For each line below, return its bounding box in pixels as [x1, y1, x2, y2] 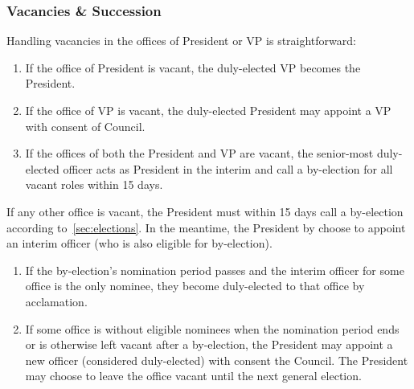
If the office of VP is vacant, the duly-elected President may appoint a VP [25, 102, 391, 118]
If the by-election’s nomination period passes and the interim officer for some [25, 261, 404, 278]
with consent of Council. [25, 117, 146, 134]
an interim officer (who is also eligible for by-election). [6, 235, 273, 252]
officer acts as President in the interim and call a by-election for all [63, 160, 393, 177]
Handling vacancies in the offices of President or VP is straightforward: [6, 32, 356, 49]
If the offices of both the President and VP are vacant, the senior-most [25, 145, 374, 162]
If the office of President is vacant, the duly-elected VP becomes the [25, 59, 361, 76]
